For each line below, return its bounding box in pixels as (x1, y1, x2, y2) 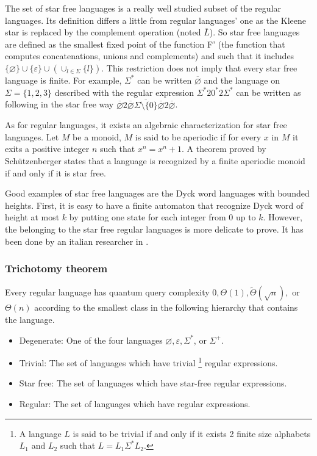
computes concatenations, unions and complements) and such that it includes (5, 49, 294, 62)
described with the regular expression (54, 85, 194, 98)
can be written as (236, 85, 301, 98)
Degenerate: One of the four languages (19, 333, 163, 346)
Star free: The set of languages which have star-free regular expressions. (19, 377, 287, 389)
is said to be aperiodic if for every (135, 130, 262, 143)
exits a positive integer (5, 142, 90, 155)
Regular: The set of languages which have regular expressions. (19, 397, 251, 410)
